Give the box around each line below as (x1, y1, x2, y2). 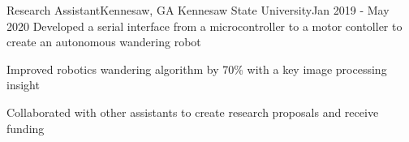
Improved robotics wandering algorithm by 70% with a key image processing (6, 60, 387, 77)
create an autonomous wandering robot (6, 33, 201, 50)
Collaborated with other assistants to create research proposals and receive (6, 103, 379, 120)
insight (6, 76, 40, 93)
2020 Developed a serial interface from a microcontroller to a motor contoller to (6, 17, 403, 34)
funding (6, 119, 45, 136)
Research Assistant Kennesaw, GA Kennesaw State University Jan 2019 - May (6, 2, 390, 18)
